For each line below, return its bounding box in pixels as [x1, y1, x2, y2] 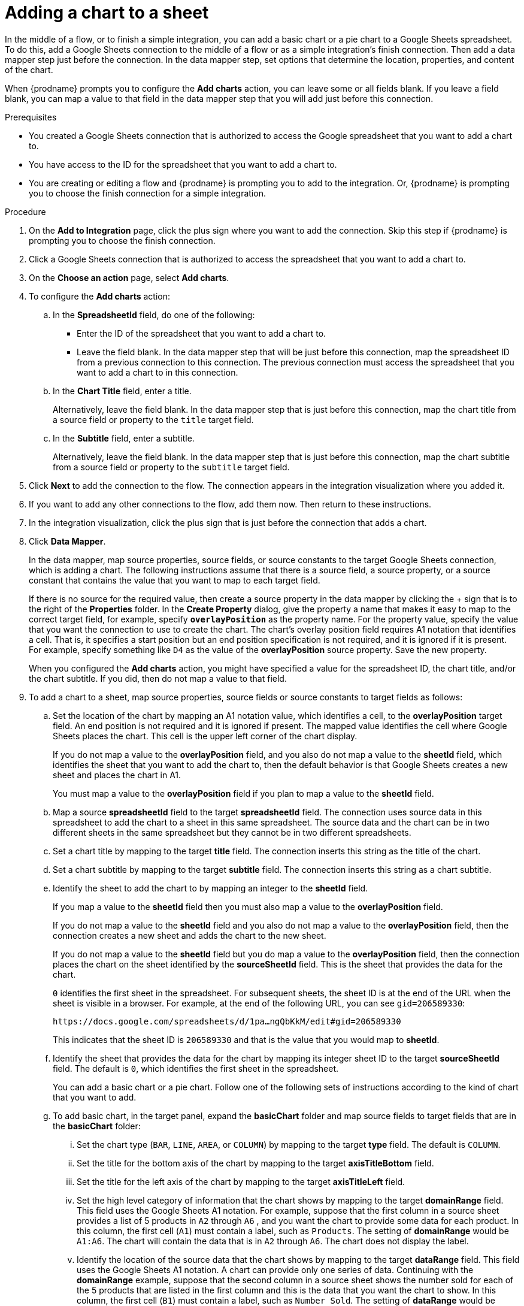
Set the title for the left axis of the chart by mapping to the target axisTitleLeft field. [77, 1176, 405, 1187]
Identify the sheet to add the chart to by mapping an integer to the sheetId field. [53, 882, 368, 893]
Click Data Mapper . [29, 536, 106, 546]
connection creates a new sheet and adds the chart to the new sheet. [53, 930, 326, 941]
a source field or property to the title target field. [53, 414, 254, 425]
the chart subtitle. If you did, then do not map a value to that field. [29, 673, 287, 684]
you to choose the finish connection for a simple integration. [29, 188, 266, 198]
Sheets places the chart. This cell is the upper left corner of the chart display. [53, 730, 358, 741]
